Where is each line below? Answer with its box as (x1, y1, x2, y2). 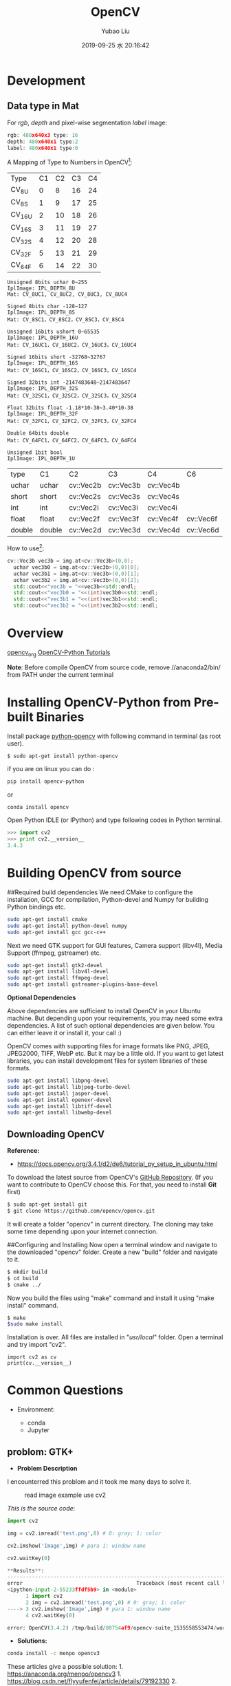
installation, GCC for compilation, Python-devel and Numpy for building (7, 895, 208, 903)
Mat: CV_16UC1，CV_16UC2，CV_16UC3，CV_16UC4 (7, 342, 137, 349)
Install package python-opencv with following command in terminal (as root (7, 732, 221, 740)
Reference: (7, 1147, 40, 1155)
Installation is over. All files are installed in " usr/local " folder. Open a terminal (7, 1333, 223, 1341)
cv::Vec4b (147, 481, 180, 490)
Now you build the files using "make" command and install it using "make (7, 1294, 214, 1302)
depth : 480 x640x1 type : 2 (7, 138, 78, 145)
